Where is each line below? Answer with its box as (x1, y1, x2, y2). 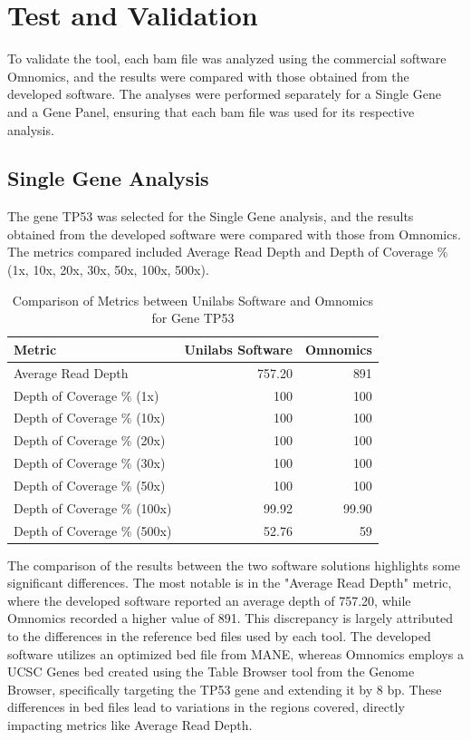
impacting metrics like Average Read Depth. (7, 716, 253, 735)
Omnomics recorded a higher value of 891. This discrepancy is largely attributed (7, 609, 454, 628)
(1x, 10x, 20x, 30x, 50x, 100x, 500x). (7, 260, 209, 279)
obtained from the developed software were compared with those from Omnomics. (7, 224, 461, 243)
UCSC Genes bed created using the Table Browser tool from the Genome (7, 662, 415, 681)
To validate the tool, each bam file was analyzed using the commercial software (7, 49, 447, 68)
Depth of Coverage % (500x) (14, 521, 172, 540)
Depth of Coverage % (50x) (14, 475, 166, 494)
